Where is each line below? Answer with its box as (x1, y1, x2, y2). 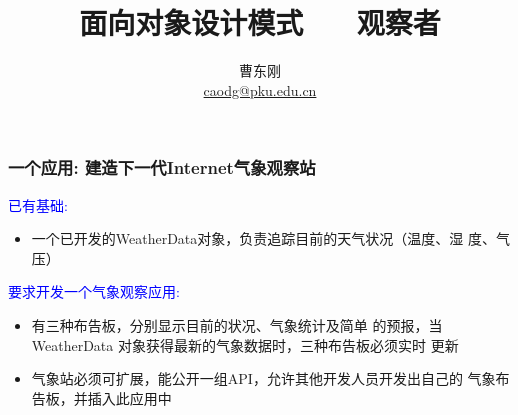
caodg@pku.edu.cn (203, 79, 317, 100)
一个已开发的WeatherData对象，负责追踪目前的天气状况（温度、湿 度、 (31, 228, 496, 249)
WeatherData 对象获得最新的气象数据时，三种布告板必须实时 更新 (31, 334, 459, 355)
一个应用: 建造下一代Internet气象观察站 (8, 155, 316, 180)
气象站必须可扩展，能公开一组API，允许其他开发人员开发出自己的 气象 (31, 368, 496, 389)
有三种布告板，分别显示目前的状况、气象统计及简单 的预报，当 (31, 314, 443, 335)
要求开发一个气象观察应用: (8, 281, 180, 302)
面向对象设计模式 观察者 (79, 2, 441, 43)
